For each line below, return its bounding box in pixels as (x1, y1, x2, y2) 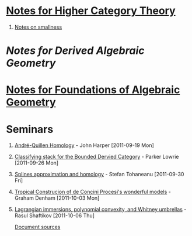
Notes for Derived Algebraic (6, 44, 145, 57)
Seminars (6, 122, 54, 136)
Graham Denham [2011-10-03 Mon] (14, 194, 100, 201)
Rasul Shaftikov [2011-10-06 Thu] (14, 212, 95, 219)
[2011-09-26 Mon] (14, 159, 59, 166)
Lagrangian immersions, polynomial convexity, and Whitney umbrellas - (14, 206, 187, 213)
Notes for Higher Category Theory (6, 4, 176, 18)
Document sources (14, 224, 61, 231)
